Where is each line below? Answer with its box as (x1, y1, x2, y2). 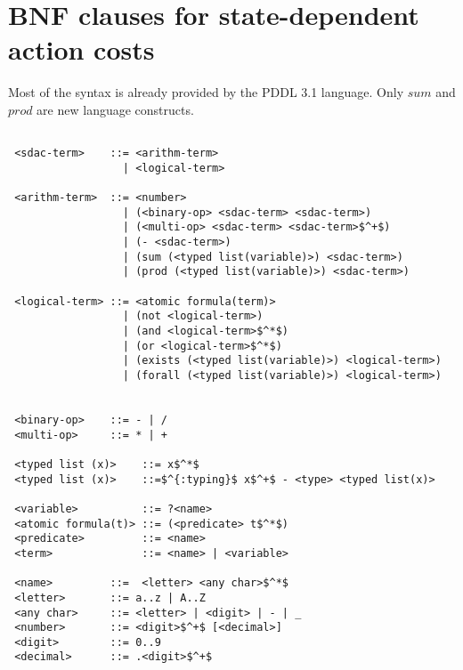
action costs (8, 31, 155, 68)
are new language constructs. (37, 100, 194, 118)
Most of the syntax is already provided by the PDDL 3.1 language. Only (8, 83, 404, 101)
